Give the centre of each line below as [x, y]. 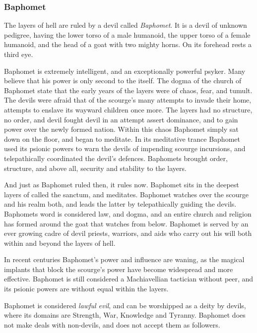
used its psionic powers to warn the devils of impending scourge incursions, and [125, 148]
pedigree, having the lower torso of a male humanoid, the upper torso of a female [127, 34]
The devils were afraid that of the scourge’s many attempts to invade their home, [128, 100]
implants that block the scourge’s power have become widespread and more [119, 269]
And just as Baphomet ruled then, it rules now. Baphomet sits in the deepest [122, 185]
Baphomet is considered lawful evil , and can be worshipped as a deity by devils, [125, 305]
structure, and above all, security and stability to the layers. [95, 168]
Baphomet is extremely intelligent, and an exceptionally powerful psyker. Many [125, 71]
